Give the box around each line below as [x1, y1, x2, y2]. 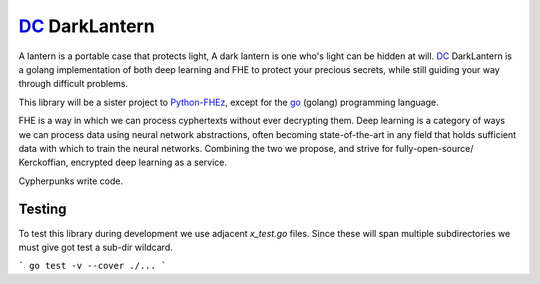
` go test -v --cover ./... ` [18, 260, 167, 272]
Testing [18, 201, 67, 218]
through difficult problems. [18, 78, 129, 90]
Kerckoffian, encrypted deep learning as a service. [18, 156, 227, 169]
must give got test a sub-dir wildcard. [18, 241, 174, 253]
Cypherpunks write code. [18, 175, 124, 187]
